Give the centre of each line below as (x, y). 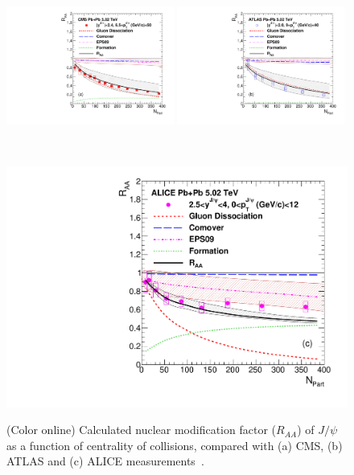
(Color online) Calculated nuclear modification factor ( (141, 430)
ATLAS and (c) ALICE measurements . (105, 461)
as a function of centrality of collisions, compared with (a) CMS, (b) (175, 445)
